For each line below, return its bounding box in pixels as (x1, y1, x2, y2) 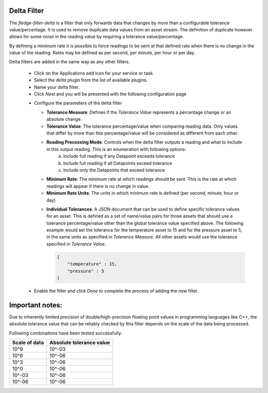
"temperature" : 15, (67, 261, 118, 267)
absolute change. (46, 116, 82, 122)
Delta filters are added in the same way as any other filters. (9, 59, 130, 65)
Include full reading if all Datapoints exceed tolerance (63, 160, 172, 166)
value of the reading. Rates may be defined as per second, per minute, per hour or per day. (9, 50, 196, 56)
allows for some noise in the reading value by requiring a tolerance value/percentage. (9, 34, 184, 40)
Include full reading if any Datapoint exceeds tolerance (63, 153, 175, 159)
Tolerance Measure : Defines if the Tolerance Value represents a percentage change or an (46, 109, 231, 115)
